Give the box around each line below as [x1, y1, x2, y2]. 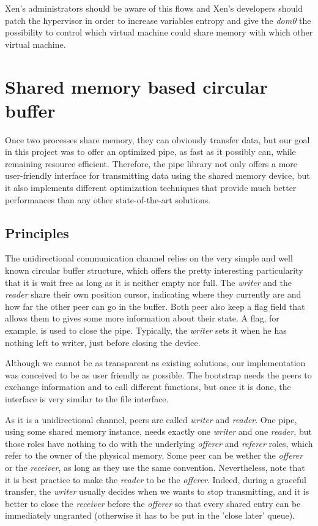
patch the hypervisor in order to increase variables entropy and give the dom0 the [5, 13, 311, 26]
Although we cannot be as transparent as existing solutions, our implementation [5, 356, 306, 369]
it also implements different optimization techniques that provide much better [5, 181, 297, 194]
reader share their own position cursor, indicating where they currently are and [5, 288, 301, 301]
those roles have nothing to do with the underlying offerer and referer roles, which [5, 437, 313, 449]
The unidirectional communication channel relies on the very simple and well [5, 252, 293, 265]
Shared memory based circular [5, 73, 268, 99]
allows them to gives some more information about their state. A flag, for [5, 312, 279, 325]
